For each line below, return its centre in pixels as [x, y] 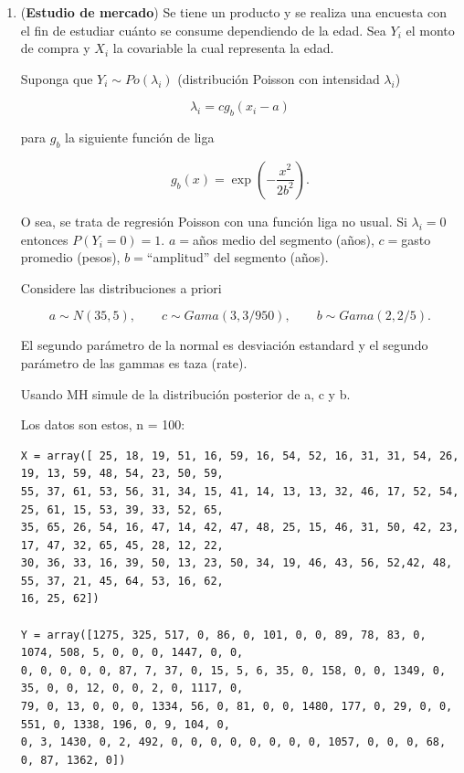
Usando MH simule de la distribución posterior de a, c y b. [185, 393]
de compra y [55, 48]
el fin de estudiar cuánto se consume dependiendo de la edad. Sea [203, 30]
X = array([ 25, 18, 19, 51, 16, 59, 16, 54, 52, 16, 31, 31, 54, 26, [240, 455]
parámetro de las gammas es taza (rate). [134, 362]
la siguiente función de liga [140, 138]
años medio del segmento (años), [283, 239]
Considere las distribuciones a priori [121, 287]
